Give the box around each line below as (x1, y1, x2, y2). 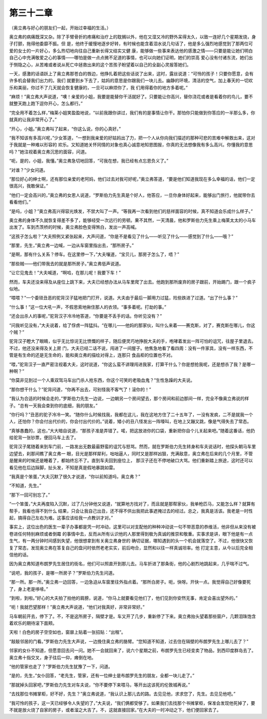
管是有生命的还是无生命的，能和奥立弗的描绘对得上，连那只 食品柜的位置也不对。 (9, 352, 175, 358)
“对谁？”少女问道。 (9, 167, 48, 173)
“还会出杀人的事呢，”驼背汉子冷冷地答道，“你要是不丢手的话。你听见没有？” (9, 313, 162, 319)
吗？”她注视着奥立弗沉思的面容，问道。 (9, 149, 89, 155)
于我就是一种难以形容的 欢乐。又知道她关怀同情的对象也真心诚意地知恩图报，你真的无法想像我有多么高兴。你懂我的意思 (9, 142, 253, 148)
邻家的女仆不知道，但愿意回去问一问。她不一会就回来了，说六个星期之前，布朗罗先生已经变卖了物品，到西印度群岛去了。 (9, 648, 256, 654)
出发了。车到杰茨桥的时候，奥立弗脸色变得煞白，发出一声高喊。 (9, 224, 139, 230)
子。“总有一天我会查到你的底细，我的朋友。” (9, 402, 98, 409)
